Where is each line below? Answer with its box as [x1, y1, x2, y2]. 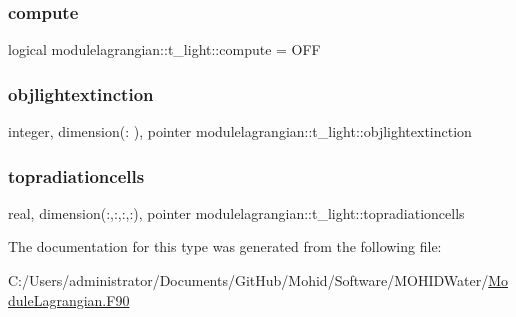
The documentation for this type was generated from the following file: [8, 236, 442, 257]
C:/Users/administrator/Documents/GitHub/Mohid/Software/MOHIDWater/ [8, 270, 489, 291]
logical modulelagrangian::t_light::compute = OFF [8, 39, 321, 60]
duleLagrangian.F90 [8, 289, 130, 310]
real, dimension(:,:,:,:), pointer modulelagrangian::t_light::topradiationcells [8, 202, 465, 223]
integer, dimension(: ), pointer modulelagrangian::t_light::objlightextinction [8, 121, 472, 142]
